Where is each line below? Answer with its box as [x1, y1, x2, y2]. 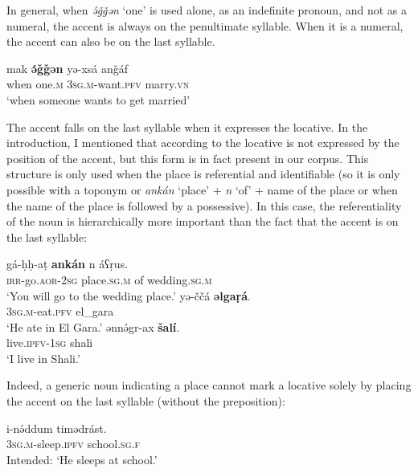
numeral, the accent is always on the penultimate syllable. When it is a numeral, [6, 17, 404, 34]
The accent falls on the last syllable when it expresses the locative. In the [6, 118, 368, 135]
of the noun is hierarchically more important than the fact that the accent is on [6, 213, 399, 230]
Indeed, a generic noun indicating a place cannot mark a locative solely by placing [6, 377, 412, 393]
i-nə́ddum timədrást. [6, 419, 107, 436]
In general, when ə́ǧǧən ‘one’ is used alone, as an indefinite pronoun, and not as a [6, 2, 408, 18]
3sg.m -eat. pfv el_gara [6, 303, 114, 320]
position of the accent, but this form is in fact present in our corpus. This [6, 149, 369, 166]
